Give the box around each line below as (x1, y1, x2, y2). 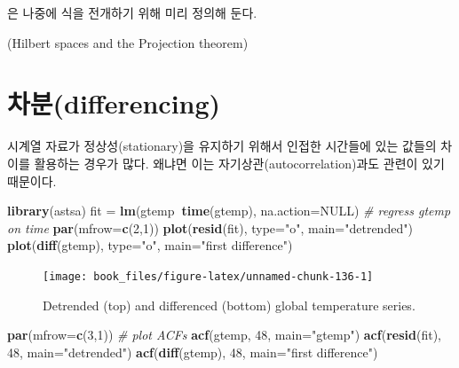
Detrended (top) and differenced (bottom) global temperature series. (43, 295, 415, 314)
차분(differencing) (7, 85, 221, 121)
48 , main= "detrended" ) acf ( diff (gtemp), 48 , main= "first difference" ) (7, 342, 378, 361)
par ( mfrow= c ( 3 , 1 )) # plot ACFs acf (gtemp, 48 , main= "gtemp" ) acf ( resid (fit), (7, 325, 441, 344)
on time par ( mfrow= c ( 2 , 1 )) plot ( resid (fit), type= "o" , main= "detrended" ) (7, 218, 413, 237)
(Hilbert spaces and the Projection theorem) (7, 33, 249, 51)
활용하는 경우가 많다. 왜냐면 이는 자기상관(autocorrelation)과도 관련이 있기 (34, 153, 445, 172)
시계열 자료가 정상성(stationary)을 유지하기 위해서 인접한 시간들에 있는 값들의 (7, 137, 437, 155)
